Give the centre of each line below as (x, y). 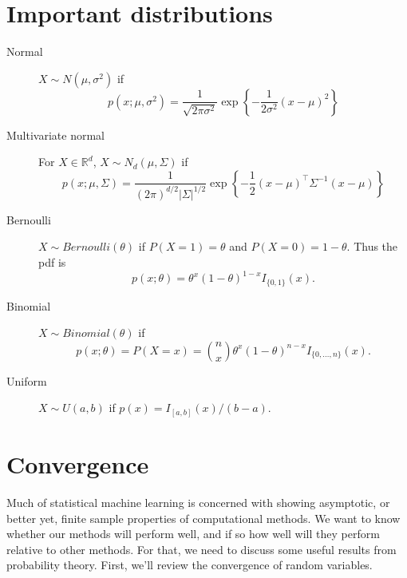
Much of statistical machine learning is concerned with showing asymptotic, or (198, 502)
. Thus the (372, 246)
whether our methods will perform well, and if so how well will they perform (193, 534)
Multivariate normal (55, 135)
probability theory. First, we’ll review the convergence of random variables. (190, 565)
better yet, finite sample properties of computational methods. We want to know (203, 518)
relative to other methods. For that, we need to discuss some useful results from (202, 549)
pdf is (52, 262)
